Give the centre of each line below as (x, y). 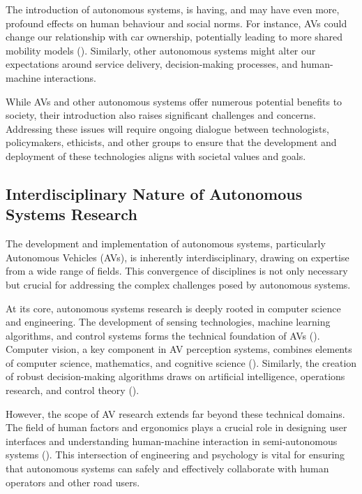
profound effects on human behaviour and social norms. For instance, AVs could (176, 23)
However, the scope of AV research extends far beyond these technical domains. (175, 413)
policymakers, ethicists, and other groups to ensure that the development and (171, 142)
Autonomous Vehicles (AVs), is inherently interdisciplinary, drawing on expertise (178, 257)
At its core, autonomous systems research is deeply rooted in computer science (173, 308)
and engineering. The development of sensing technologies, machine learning (168, 322)
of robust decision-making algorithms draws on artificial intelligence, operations (175, 376)
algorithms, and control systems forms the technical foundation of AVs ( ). (163, 335)
